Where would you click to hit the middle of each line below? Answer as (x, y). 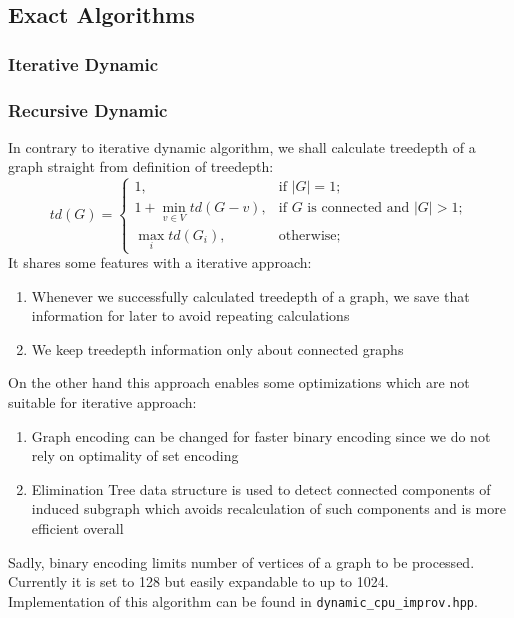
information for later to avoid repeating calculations (190, 315)
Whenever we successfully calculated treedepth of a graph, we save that (250, 295)
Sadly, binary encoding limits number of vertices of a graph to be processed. (241, 561)
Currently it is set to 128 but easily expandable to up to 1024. (198, 581)
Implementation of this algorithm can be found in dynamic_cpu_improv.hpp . (243, 600)
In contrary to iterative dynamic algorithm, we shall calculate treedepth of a (242, 146)
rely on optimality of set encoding (135, 455)
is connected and (358, 208)
